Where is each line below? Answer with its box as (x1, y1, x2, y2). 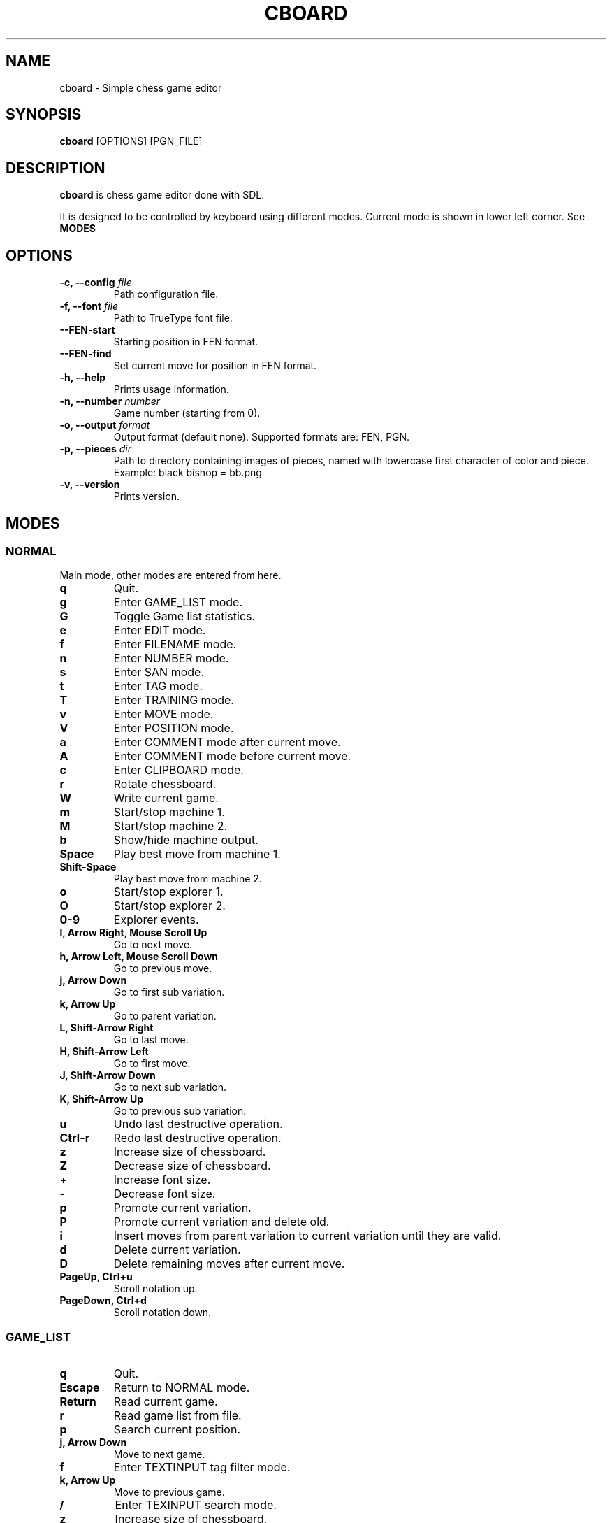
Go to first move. (113, 1057, 191, 1070)
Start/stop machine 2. (113, 819, 228, 834)
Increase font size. (113, 1173, 211, 1187)
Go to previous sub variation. (113, 1105, 247, 1117)
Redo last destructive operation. (113, 1131, 282, 1145)
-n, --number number (59, 395, 161, 408)
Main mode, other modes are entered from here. (59, 569, 282, 582)
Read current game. (113, 1394, 218, 1409)
